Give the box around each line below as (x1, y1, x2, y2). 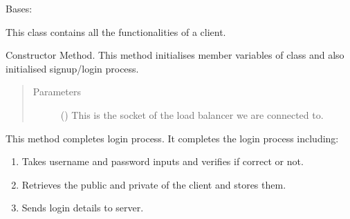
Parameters (33, 84, 81, 99)
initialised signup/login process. (6, 61, 139, 75)
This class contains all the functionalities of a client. (6, 24, 226, 39)
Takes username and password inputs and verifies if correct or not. (21, 154, 304, 169)
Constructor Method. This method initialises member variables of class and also (6, 48, 344, 62)
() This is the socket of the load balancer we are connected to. (60, 107, 324, 122)
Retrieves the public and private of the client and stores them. (21, 177, 286, 191)
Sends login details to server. (21, 200, 144, 215)
